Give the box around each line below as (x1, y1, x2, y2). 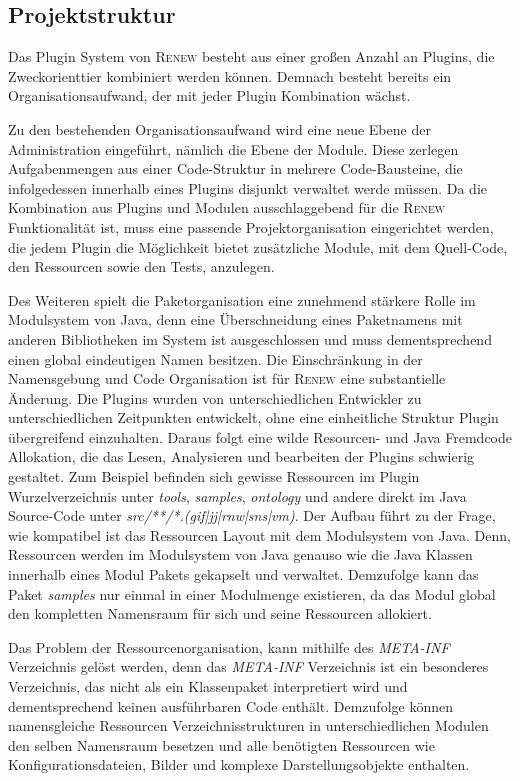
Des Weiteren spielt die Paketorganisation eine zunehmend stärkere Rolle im (8, 289, 476, 310)
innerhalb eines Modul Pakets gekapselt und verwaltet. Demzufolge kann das (8, 564, 479, 585)
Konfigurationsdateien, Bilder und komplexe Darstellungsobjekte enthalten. (8, 754, 470, 775)
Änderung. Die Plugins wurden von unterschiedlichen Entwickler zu (8, 387, 422, 408)
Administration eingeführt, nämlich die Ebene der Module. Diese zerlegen (8, 138, 459, 159)
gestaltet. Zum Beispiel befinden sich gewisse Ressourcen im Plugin (8, 466, 420, 487)
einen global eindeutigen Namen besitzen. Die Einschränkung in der (8, 348, 423, 369)
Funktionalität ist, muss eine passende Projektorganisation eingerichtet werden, (8, 216, 494, 237)
